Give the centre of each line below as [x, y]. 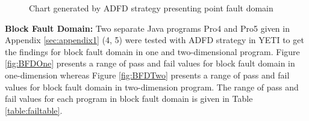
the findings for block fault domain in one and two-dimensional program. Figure [152, 51]
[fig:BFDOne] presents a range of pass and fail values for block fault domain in [150, 63]
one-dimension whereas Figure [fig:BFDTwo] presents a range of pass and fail [147, 75]
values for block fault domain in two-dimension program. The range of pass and [152, 87]
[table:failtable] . [34, 110]
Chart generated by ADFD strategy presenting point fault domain [151, 8]
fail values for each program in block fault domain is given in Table [129, 99]
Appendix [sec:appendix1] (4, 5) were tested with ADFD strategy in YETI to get [154, 40]
